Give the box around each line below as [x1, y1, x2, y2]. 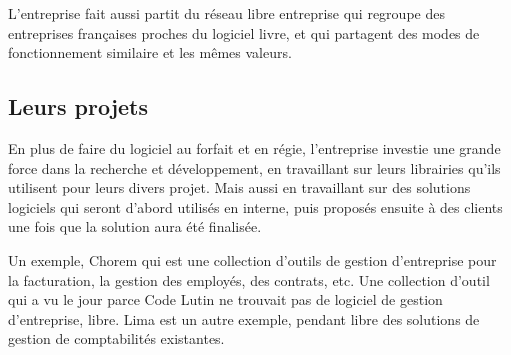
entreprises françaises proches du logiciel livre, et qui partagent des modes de [8, 22, 480, 43]
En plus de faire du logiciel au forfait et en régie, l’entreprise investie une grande [8, 137, 501, 158]
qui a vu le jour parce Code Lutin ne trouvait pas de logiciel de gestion [8, 289, 443, 310]
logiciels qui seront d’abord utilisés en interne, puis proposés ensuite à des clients [8, 196, 503, 217]
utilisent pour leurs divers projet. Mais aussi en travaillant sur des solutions [8, 177, 471, 198]
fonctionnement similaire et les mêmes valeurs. [8, 42, 292, 63]
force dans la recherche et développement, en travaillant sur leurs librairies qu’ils [8, 157, 501, 178]
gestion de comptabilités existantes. [8, 328, 225, 349]
